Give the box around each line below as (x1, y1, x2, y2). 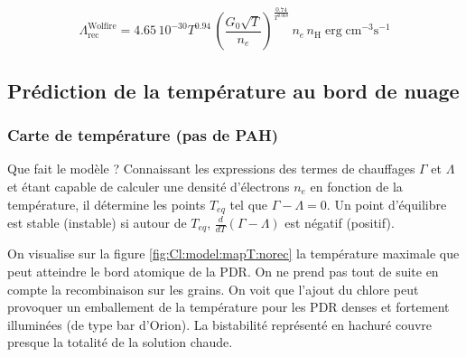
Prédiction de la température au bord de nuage (7, 76, 460, 104)
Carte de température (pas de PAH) (7, 124, 279, 146)
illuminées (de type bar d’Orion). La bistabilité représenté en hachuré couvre (7, 315, 433, 334)
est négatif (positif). (284, 213, 395, 231)
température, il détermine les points (7, 194, 206, 213)
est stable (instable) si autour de (7, 213, 187, 231)
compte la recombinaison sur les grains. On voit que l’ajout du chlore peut (7, 279, 419, 298)
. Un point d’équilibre (326, 194, 447, 213)
